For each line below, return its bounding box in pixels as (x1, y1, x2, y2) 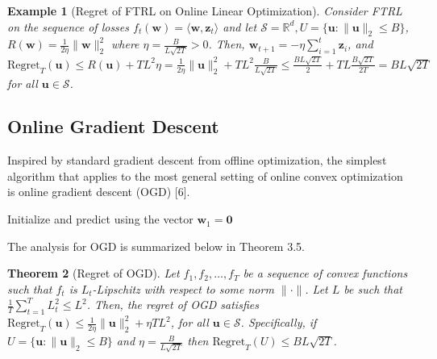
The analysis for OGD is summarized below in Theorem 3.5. (7, 237, 305, 254)
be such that (343, 280, 402, 297)
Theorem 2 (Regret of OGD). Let (7, 265, 180, 282)
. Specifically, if (240, 314, 317, 331)
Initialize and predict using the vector (7, 211, 194, 228)
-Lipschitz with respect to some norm (92, 280, 274, 297)
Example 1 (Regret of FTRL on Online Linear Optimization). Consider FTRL (7, 2, 402, 19)
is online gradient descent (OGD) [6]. (7, 183, 190, 200)
